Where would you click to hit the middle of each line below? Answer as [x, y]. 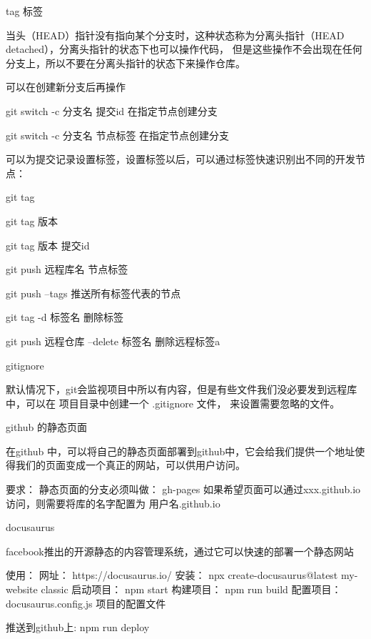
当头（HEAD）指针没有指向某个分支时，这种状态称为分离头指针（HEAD [175, 35]
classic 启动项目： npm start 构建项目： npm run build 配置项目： [191, 589]
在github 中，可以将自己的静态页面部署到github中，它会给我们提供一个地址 [181, 451]
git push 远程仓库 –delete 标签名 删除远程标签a [113, 341]
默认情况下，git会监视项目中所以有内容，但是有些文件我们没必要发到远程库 [182, 389]
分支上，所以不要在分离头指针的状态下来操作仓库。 [126, 63]
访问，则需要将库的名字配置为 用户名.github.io [113, 503]
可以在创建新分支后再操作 [66, 87]
